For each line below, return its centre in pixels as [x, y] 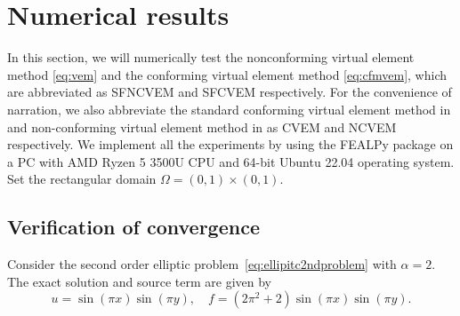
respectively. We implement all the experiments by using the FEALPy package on [230, 144]
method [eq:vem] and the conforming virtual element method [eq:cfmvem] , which [227, 74]
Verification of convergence [133, 227]
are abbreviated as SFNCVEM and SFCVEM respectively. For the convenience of [230, 92]
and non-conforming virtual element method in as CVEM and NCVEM [202, 126]
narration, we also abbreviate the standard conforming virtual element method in [229, 109]
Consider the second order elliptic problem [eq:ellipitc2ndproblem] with [202, 264]
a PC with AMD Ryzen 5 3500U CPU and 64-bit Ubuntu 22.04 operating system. [231, 161]
